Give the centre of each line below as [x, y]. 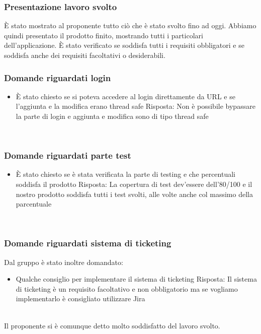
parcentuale [34, 204]
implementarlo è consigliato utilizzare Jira [80, 298]
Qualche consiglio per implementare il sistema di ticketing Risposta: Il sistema [136, 279]
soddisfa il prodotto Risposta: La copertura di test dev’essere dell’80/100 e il [134, 184]
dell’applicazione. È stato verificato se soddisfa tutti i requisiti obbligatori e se [124, 45]
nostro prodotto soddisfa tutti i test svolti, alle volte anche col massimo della [134, 194]
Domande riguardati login [58, 77]
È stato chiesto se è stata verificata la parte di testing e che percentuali [125, 174]
